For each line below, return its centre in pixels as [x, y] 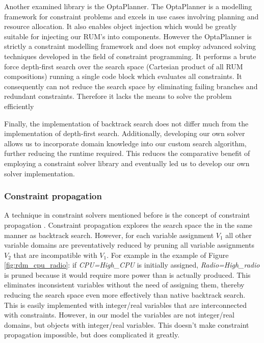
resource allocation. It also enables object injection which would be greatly [121, 26]
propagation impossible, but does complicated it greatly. [92, 335]
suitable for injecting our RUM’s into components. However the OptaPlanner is [128, 36]
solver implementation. [39, 173]
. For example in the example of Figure [168, 255]
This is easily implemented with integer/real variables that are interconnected [126, 305]
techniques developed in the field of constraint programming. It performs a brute [130, 56]
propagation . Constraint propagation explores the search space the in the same [128, 225]
